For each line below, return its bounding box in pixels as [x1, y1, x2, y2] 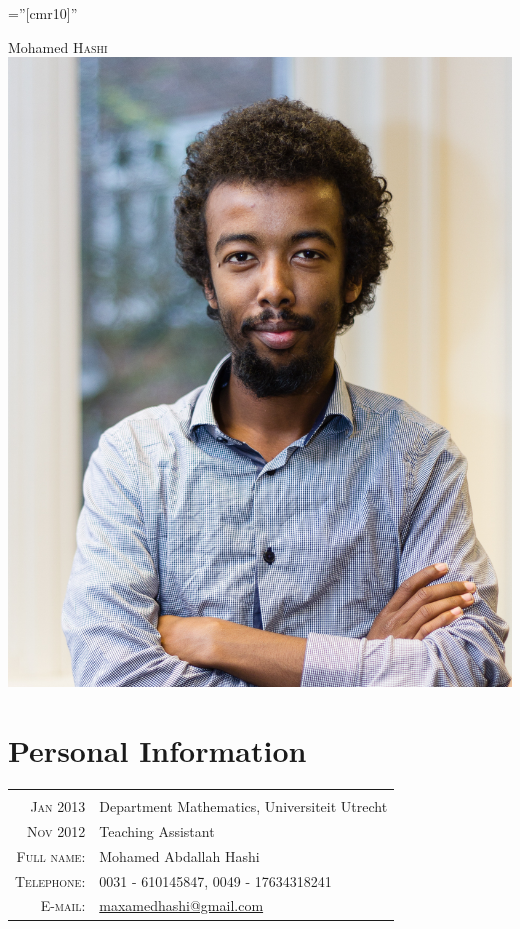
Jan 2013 [30, 796, 86, 817]
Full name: [16, 845, 86, 866]
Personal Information [8, 730, 307, 771]
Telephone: [15, 870, 86, 891]
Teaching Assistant [99, 820, 215, 841]
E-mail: [40, 895, 86, 916]
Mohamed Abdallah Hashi [99, 845, 260, 866]
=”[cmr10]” [8, 3, 78, 23]
